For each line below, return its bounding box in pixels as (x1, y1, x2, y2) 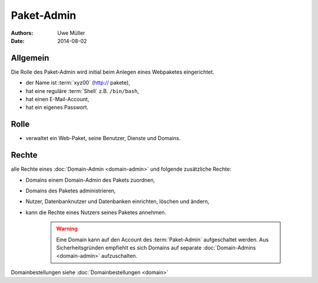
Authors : (11, 29, 34, 36)
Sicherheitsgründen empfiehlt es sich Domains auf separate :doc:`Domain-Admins (56, 244, 256, 251)
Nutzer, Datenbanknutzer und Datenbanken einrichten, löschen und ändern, (25, 198, 210, 205)
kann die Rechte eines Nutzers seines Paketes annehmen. (25, 209, 167, 216)
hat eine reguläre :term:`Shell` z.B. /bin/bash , (25, 87, 140, 94)
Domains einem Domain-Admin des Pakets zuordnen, (25, 177, 155, 184)
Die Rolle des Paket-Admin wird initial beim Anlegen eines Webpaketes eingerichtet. (11, 68, 214, 75)
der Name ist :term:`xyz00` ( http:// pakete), (25, 79, 131, 86)
